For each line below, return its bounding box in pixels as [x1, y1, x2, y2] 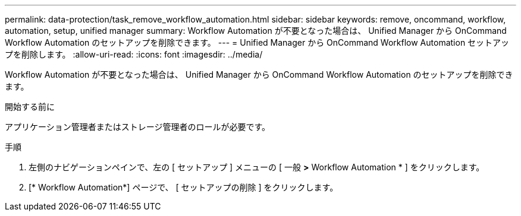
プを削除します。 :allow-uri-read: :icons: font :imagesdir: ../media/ [5, 49, 263, 59]
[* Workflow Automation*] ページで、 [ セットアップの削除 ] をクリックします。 [29, 182, 338, 192]
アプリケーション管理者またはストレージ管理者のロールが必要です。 [5, 122, 271, 132]
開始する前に [5, 101, 55, 112]
